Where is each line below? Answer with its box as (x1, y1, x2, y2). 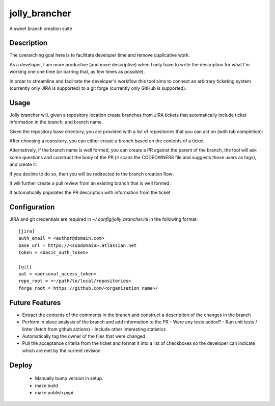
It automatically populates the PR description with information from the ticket (9, 189, 171, 196)
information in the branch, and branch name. (9, 119, 103, 125)
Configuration (9, 203, 55, 212)
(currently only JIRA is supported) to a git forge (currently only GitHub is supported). (9, 85, 187, 91)
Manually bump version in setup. (35, 375, 104, 382)
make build (35, 383, 58, 389)
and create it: (9, 161, 38, 168)
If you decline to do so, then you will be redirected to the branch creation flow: (9, 171, 174, 177)
